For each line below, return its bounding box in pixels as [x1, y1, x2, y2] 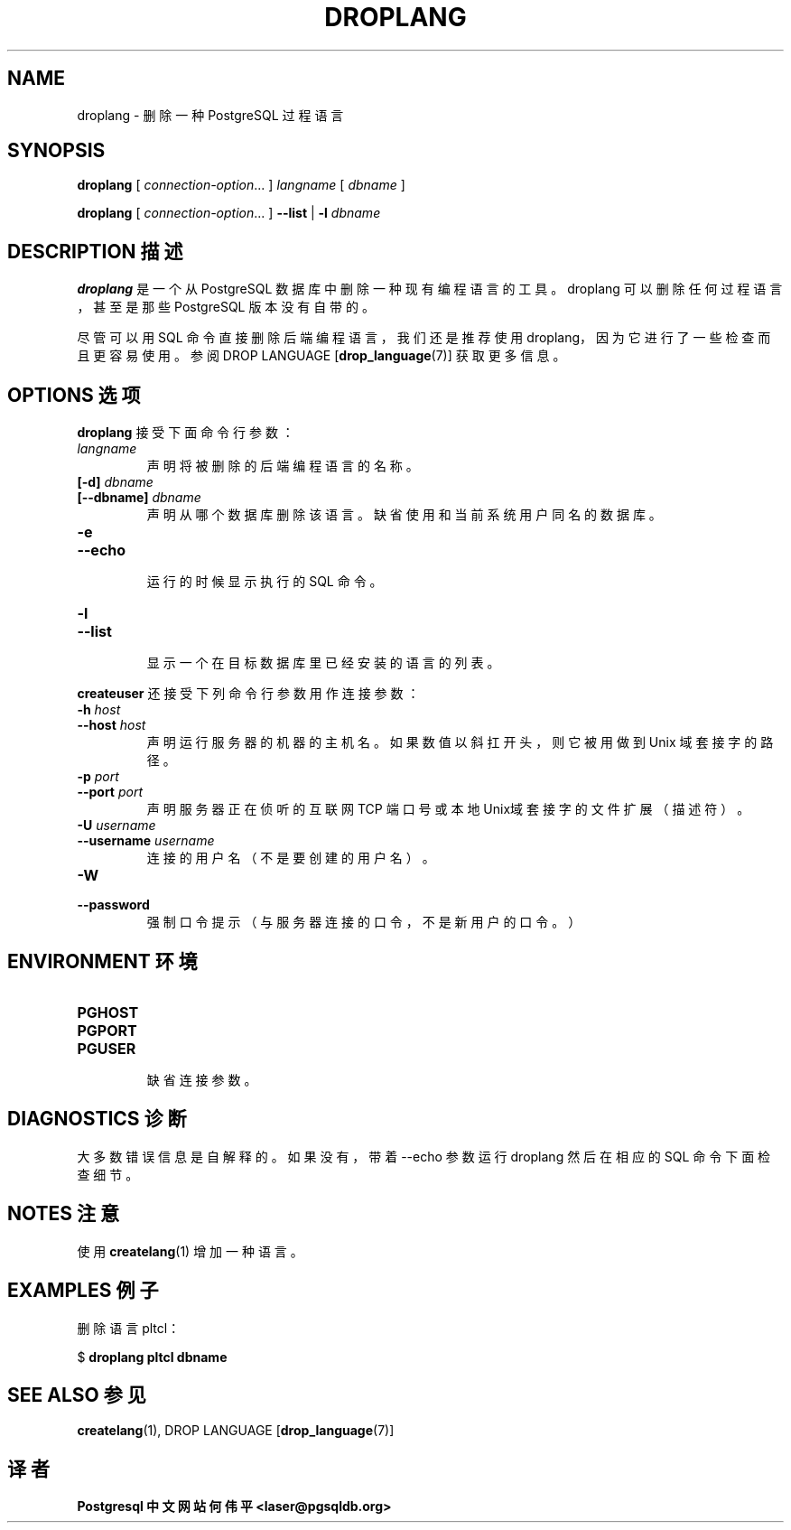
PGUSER [77, 1039, 136, 1058]
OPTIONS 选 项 [7, 383, 141, 406]
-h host [77, 702, 121, 718]
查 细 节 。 [77, 1166, 139, 1182]
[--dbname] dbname [77, 490, 201, 506]
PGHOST [77, 1003, 139, 1022]
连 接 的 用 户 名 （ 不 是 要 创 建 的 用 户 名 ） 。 [146, 850, 435, 866]
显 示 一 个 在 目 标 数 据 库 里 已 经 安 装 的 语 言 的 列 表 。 [146, 655, 500, 671]
